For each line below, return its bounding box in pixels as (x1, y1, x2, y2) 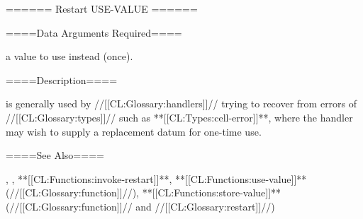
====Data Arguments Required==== (6, 25, 182, 40)
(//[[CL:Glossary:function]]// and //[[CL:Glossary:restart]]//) (6, 199, 275, 213)
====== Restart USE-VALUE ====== (6, 1, 198, 16)
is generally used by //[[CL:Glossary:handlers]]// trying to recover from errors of (6, 96, 357, 111)
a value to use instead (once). (6, 49, 133, 64)
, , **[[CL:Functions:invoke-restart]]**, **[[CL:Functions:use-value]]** (6, 171, 307, 186)
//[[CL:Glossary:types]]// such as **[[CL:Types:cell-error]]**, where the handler (6, 109, 353, 124)
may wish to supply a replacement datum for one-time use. (6, 124, 262, 138)
